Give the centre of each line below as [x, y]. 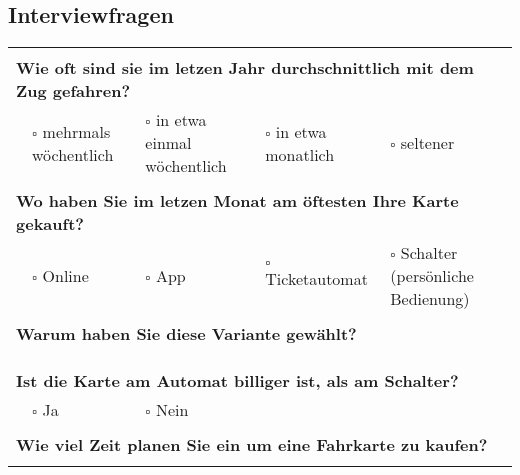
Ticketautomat [316, 279]
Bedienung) [430, 299]
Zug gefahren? [73, 91]
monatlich [300, 154]
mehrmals [76, 131]
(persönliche [432, 276]
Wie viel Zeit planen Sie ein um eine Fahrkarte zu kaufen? [252, 445]
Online [65, 276]
